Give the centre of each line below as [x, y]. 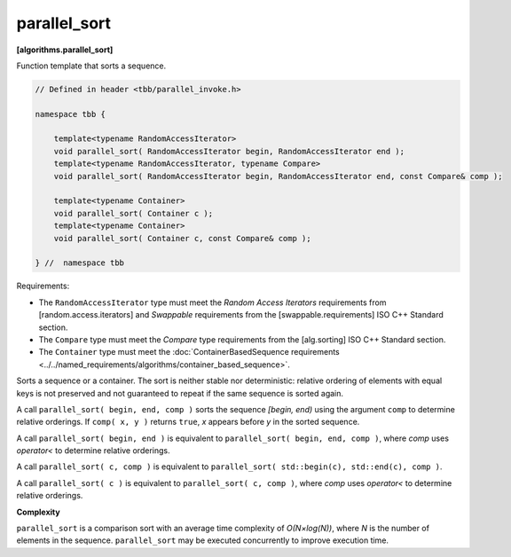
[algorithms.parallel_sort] [65, 50]
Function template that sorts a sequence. [91, 66]
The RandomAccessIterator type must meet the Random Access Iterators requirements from [212, 302]
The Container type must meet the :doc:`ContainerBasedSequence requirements [189, 352]
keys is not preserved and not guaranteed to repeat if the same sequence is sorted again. [180, 393]
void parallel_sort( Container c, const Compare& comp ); [182, 238]
